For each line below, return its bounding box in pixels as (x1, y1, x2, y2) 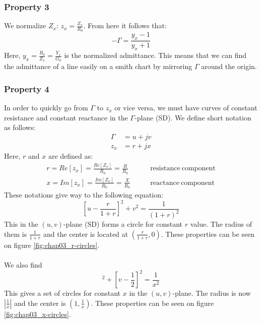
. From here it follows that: (83, 20, 167, 31)
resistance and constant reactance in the (4, 112, 128, 122)
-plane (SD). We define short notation (134, 112, 251, 122)
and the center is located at (43, 228, 128, 239)
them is (4, 228, 27, 239)
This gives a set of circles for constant (4, 288, 121, 298)
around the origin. (201, 61, 257, 72)
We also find (4, 259, 42, 270)
